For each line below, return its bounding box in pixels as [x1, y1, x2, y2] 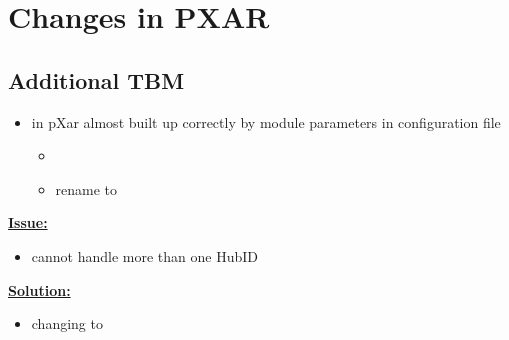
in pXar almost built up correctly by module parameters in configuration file [31, 111, 501, 132]
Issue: [8, 212, 48, 233]
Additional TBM [8, 64, 185, 95]
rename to [55, 178, 118, 199]
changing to [31, 313, 103, 334]
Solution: [8, 279, 71, 300]
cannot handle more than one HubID [31, 245, 258, 266]
